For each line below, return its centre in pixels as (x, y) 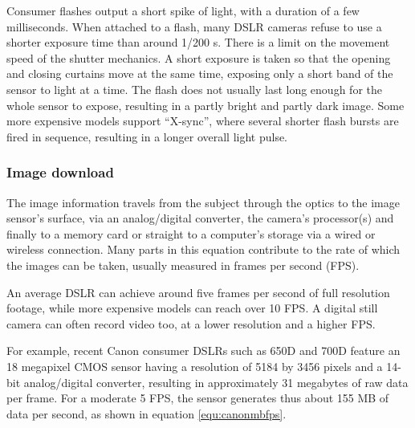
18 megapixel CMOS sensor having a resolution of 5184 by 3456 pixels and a (195, 366)
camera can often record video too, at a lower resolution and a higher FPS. (191, 323)
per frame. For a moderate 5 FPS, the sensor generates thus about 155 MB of (198, 398)
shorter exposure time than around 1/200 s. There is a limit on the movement (198, 42)
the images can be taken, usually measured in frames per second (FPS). (183, 265)
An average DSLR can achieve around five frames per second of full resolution (198, 292)
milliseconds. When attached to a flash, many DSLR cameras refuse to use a (194, 26)
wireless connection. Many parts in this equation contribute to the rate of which (203, 249)
